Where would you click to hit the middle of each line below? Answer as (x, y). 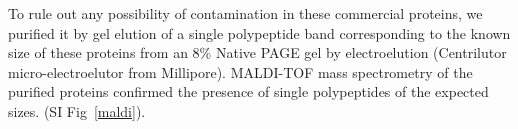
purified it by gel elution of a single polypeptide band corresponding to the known (259, 32)
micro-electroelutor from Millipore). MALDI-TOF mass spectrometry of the (240, 71)
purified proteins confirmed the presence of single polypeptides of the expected (248, 91)
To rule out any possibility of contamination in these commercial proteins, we (245, 13)
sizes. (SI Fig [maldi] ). (77, 110)
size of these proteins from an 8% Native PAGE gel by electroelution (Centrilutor (257, 52)
